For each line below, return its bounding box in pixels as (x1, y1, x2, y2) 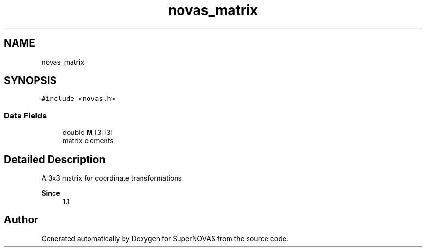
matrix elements (62, 136, 114, 145)
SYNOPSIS (4, 74, 57, 87)
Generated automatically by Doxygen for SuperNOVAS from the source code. (41, 234, 288, 243)
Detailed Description (4, 153, 106, 166)
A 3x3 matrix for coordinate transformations (41, 174, 182, 183)
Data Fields (4, 110, 47, 120)
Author (4, 214, 38, 226)
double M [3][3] (62, 128, 113, 137)
